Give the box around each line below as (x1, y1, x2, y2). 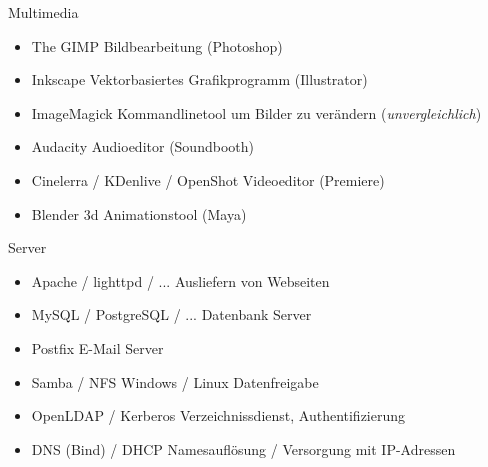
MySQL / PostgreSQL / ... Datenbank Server (31, 304, 312, 325)
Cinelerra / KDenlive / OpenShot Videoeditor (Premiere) (31, 169, 385, 190)
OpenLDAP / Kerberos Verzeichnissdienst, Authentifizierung (31, 405, 406, 426)
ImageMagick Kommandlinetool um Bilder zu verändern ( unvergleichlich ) (31, 102, 482, 123)
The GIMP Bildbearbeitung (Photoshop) (31, 35, 283, 56)
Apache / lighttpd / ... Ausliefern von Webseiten (31, 270, 330, 291)
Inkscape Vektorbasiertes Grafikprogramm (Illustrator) (31, 69, 368, 90)
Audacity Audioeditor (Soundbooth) (31, 136, 254, 157)
